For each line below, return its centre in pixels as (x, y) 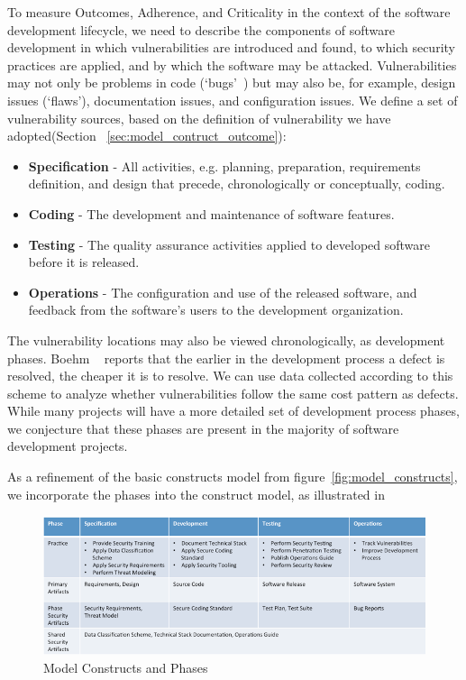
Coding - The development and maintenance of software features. (211, 213)
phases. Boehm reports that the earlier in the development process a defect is (226, 358)
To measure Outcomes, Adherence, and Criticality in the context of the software (229, 12)
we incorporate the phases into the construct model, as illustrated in (196, 494)
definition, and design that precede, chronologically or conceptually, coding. (237, 184)
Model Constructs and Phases (126, 668)
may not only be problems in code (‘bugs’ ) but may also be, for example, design (232, 83)
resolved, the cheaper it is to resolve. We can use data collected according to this (230, 376)
